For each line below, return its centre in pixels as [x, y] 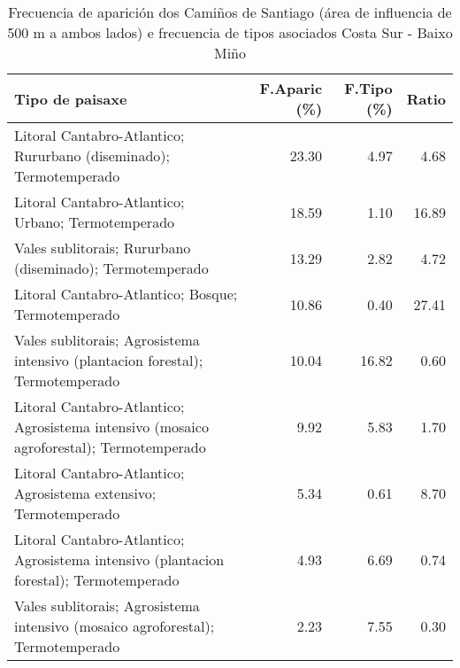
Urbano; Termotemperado [95, 222]
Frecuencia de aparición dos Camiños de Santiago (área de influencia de [230, 12]
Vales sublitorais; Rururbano [103, 248]
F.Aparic [291, 88]
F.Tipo [368, 88]
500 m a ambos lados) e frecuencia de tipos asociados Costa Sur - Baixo [230, 32]
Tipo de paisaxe [71, 98]
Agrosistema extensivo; [85, 493]
